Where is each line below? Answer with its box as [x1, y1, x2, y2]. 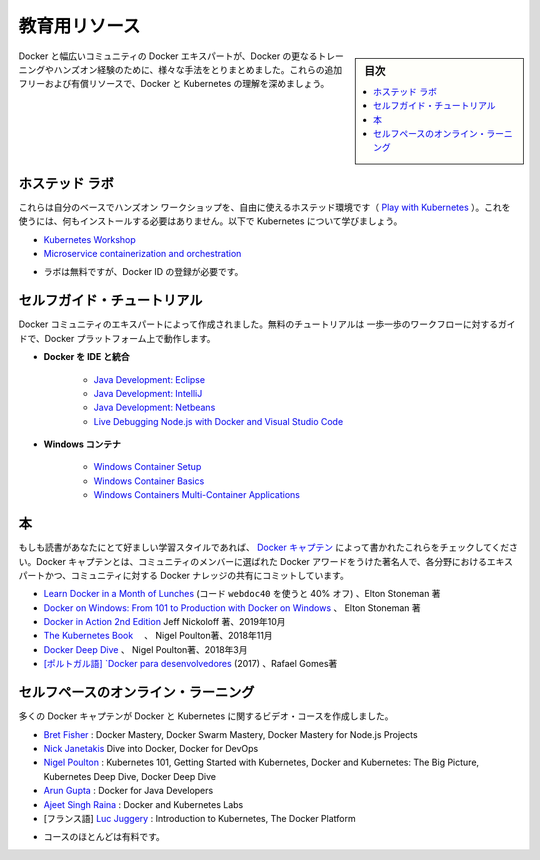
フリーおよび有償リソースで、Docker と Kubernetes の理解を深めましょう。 [18, 78, 330, 90]
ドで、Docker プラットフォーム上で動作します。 [18, 332, 216, 344]
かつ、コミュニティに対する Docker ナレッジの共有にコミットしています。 [44, 569, 349, 581]
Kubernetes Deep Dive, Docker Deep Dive [43, 770, 217, 782]
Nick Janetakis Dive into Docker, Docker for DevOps [43, 742, 259, 754]
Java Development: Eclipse [93, 373, 205, 385]
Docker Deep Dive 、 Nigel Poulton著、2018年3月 [43, 643, 248, 655]
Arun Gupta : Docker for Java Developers [43, 785, 214, 797]
